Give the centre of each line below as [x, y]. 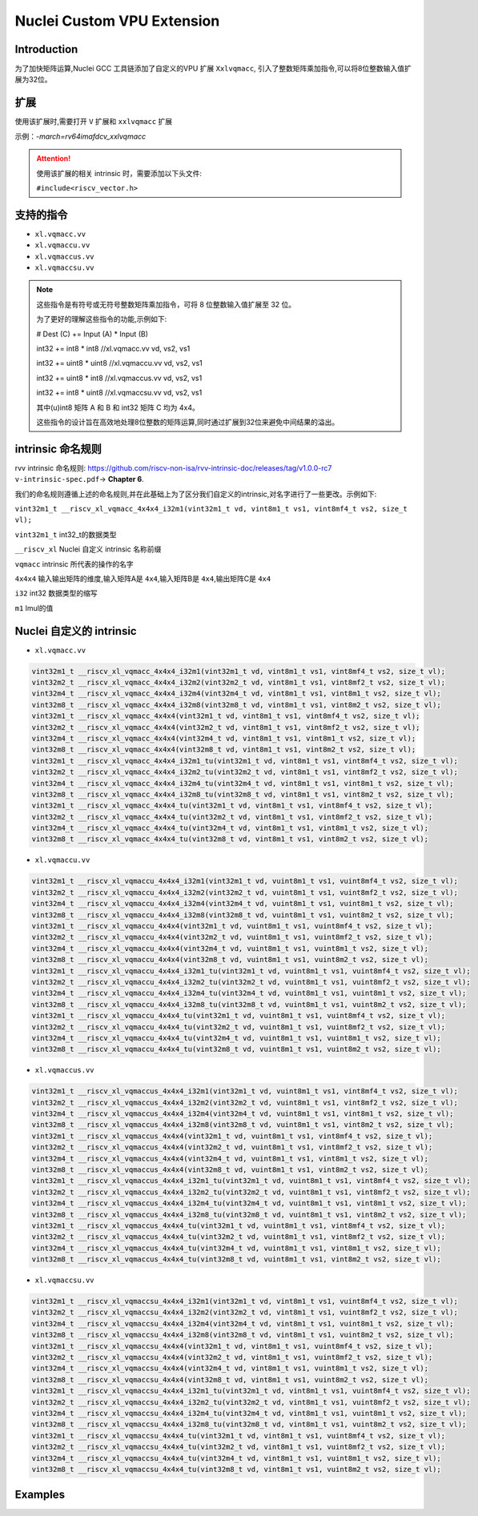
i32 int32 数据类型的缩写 [56, 593]
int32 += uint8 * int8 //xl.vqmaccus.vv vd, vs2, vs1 [119, 378]
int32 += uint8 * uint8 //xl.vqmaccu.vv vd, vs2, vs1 [120, 363]
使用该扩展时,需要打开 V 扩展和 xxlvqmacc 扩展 [94, 122]
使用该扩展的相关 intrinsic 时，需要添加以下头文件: [119, 173]
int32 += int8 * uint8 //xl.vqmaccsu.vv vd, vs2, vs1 [119, 393]
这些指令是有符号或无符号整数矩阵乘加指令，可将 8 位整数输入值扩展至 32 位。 [166, 304]
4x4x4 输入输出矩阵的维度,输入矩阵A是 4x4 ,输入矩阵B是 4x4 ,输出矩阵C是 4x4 [143, 578]
